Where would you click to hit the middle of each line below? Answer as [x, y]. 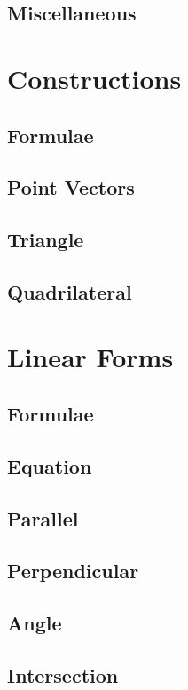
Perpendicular [73, 570]
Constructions [94, 78]
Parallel [43, 518]
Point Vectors [71, 187]
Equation [50, 465]
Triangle [46, 240]
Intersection [63, 674]
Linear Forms [90, 357]
